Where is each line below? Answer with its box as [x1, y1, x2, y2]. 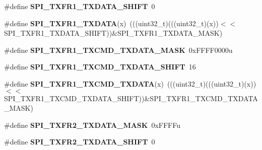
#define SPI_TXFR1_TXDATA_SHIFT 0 [4, 1, 155, 11]
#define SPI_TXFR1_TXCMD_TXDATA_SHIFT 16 [4, 61, 196, 72]
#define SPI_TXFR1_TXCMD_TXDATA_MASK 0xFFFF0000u [4, 44, 233, 55]
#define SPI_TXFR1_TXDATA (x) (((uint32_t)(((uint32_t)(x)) [4, 18, 219, 28]
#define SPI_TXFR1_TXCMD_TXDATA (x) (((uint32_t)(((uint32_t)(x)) [4, 78, 256, 89]
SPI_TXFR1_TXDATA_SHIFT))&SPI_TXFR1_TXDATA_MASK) [4, 28, 223, 38]
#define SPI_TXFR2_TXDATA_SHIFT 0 [4, 136, 155, 147]
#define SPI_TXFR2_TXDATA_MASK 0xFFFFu [4, 119, 181, 130]
